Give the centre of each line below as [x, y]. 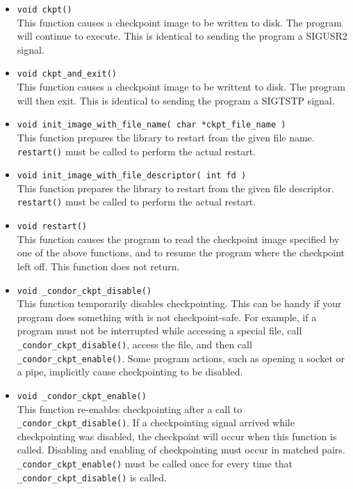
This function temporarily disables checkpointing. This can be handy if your [179, 303]
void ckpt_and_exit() [67, 74]
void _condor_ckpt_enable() [82, 396]
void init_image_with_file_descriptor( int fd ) [132, 176]
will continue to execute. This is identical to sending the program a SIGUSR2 [182, 36]
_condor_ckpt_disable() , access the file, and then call [134, 344]
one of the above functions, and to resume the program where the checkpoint [181, 253]
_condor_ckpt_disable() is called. [92, 477]
